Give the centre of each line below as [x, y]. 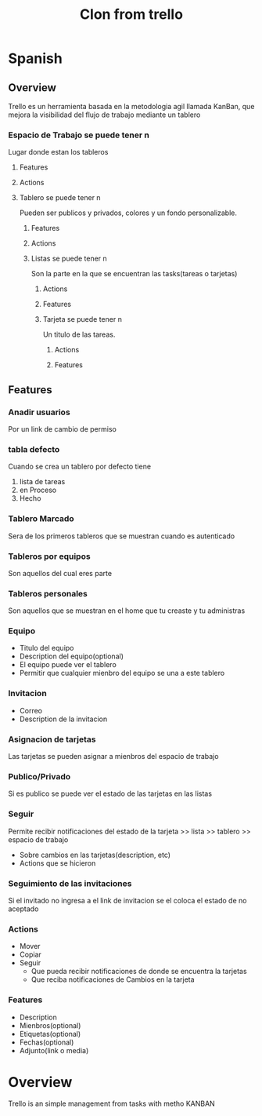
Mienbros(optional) [50, 1025]
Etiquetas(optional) [50, 1034]
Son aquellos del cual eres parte [60, 573]
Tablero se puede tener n [60, 198]
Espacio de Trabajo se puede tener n [79, 135]
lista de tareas [42, 482]
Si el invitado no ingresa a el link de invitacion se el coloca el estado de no [127, 900]
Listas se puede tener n [69, 259]
